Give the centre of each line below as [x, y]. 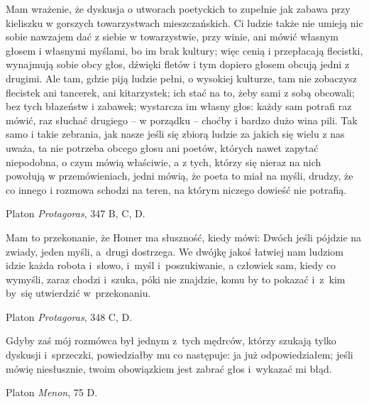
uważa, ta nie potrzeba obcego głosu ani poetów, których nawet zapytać [162, 147]
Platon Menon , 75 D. [52, 392]
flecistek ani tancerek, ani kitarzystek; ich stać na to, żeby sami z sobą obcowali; [180, 92]
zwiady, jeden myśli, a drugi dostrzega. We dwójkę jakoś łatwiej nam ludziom [175, 251]
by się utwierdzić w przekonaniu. [78, 293]
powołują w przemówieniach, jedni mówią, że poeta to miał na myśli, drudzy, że [180, 176]
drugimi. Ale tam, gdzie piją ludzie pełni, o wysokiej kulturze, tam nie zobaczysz [181, 78]
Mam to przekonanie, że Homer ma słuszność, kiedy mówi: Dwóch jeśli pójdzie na [184, 237]
